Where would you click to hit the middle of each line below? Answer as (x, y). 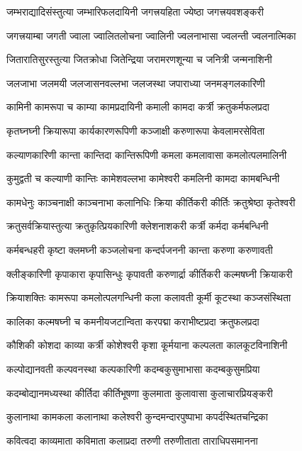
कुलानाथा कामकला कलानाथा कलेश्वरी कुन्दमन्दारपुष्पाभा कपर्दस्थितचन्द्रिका (137, 417)
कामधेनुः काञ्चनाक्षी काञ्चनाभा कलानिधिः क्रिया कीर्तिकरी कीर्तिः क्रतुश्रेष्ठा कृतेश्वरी (151, 202)
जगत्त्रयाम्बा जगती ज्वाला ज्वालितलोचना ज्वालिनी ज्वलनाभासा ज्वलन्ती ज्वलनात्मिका (151, 35)
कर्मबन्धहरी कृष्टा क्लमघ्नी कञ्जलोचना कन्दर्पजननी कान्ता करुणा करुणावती (140, 249)
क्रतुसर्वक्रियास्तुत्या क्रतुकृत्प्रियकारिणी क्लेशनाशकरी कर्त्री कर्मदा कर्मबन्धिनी (138, 226)
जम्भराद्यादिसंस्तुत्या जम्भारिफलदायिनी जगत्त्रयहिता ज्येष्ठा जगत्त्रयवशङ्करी (135, 11)
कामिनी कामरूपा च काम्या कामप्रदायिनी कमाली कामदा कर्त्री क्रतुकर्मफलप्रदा (138, 107)
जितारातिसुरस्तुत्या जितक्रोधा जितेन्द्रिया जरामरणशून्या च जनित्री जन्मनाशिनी (139, 59)
